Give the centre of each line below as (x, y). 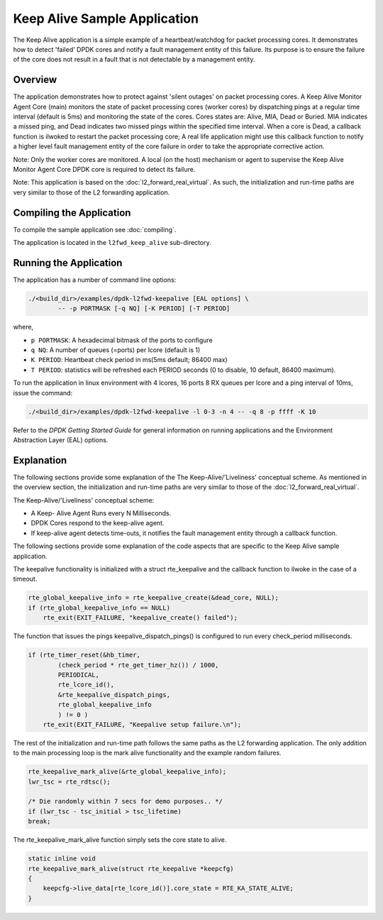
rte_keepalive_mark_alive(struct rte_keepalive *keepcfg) (131, 869)
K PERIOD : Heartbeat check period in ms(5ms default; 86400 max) (129, 360)
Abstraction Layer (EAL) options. (61, 440)
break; (39, 821)
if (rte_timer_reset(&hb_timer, (84, 655)
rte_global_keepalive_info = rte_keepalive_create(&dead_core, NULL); (154, 598)
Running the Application (68, 263)
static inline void (62, 859)
